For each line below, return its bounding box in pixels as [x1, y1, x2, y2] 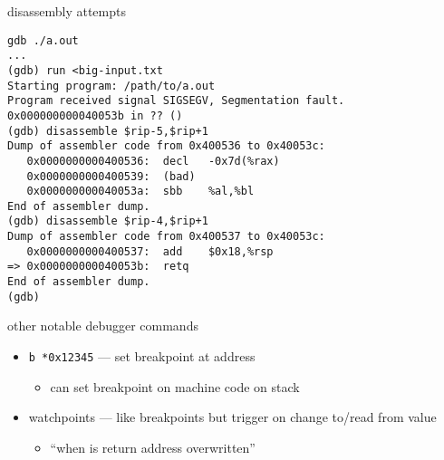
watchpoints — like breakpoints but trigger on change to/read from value [28, 407, 437, 426]
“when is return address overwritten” [50, 437, 256, 456]
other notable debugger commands [7, 316, 198, 335]
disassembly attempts [7, 2, 126, 20]
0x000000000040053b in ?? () [7, 109, 183, 122]
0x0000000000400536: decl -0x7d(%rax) [26, 154, 280, 168]
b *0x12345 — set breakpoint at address [28, 347, 256, 365]
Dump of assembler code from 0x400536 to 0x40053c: [7, 139, 325, 153]
